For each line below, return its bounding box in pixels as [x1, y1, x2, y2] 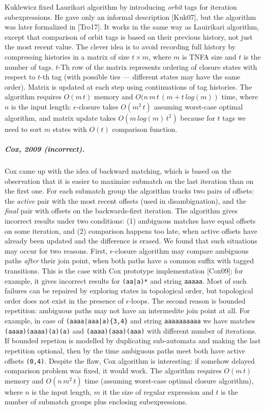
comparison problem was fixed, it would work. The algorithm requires [5, 365, 222, 376]
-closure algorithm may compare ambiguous [112, 245, 249, 256]
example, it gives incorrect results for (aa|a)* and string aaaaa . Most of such [5, 275, 247, 286]
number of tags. [5, 61, 53, 72]
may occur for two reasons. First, [5, 245, 108, 256]
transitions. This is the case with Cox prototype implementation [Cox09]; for [5, 265, 244, 276]
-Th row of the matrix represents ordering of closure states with [58, 61, 257, 72]
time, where [221, 91, 258, 102]
